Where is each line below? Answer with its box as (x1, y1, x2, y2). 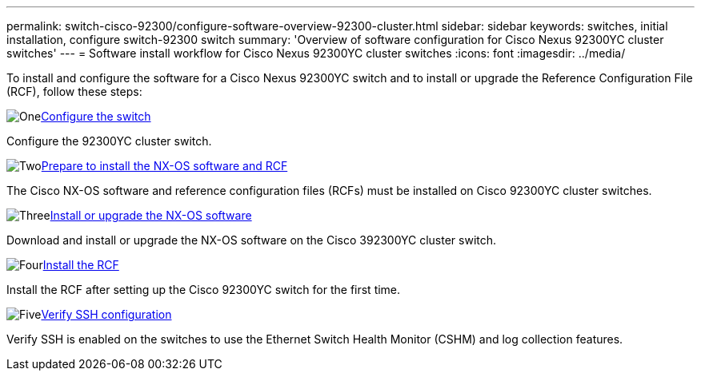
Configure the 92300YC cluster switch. (6, 134, 212, 148)
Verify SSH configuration (41, 308, 172, 321)
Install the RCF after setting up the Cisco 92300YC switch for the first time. (6, 283, 401, 296)
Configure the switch (41, 109, 151, 123)
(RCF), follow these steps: (6, 85, 142, 98)
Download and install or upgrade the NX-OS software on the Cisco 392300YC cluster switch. (6, 233, 497, 247)
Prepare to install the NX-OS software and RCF (41, 159, 288, 173)
